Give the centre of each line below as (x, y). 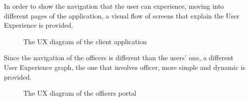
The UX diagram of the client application (85, 41)
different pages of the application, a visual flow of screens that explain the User (122, 15)
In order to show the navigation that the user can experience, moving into (114, 6)
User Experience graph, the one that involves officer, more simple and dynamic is (125, 67)
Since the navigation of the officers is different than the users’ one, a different (119, 58)
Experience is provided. (39, 25)
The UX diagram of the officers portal (80, 93)
